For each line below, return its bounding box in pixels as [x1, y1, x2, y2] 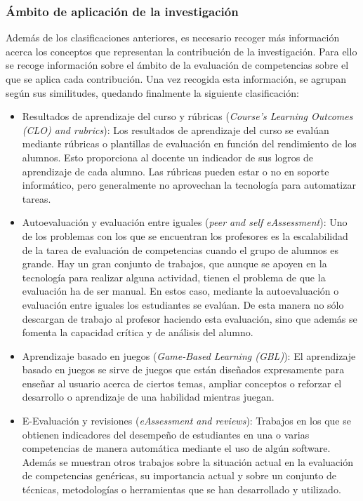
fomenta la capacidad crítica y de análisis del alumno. [22, 325, 253, 340]
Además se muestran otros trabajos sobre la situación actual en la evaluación [22, 454, 354, 469]
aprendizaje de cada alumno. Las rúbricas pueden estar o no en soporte [22, 163, 329, 178]
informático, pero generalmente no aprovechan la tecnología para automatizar [22, 178, 356, 192]
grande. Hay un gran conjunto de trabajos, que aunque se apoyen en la [22, 256, 327, 271]
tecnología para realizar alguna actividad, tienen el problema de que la [22, 269, 326, 284]
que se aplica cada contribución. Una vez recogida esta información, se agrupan [6, 72, 346, 86]
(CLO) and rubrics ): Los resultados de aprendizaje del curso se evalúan [22, 122, 329, 137]
